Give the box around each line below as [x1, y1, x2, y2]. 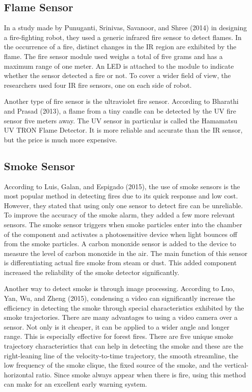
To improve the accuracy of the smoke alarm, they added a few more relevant [4, 210, 235, 220]
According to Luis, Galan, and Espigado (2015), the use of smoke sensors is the [4, 181, 240, 191]
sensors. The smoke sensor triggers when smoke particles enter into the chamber [4, 219, 242, 229]
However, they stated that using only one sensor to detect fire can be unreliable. [4, 200, 243, 210]
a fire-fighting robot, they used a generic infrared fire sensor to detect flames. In [4, 32, 242, 42]
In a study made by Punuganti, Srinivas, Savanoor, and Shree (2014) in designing [4, 22, 247, 33]
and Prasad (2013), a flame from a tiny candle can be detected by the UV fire [4, 105, 236, 116]
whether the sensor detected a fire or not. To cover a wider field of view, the [4, 70, 231, 80]
